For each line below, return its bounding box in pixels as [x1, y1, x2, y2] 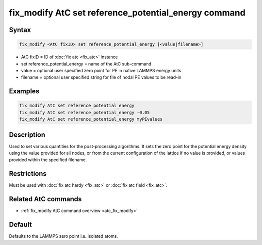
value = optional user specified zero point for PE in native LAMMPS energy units [21, 67, 181, 73]
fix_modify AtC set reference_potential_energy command [9, 7, 246, 18]
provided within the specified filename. [9, 157, 87, 163]
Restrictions [9, 170, 47, 178]
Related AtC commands [9, 195, 82, 203]
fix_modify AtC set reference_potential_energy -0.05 [19, 110, 150, 115]
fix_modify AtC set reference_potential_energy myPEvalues [19, 116, 163, 122]
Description [9, 131, 46, 139]
